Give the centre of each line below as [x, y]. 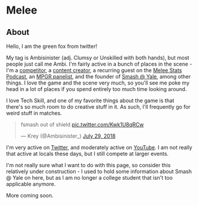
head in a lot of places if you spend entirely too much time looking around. [97, 89]
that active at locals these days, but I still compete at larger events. [87, 154]
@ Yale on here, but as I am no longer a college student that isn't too [90, 178]
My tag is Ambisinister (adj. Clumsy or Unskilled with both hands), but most [98, 58]
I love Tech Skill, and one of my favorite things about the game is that [90, 100]
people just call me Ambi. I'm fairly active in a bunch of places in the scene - [99, 64]
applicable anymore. [31, 184]
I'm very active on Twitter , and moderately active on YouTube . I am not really [99, 147]
